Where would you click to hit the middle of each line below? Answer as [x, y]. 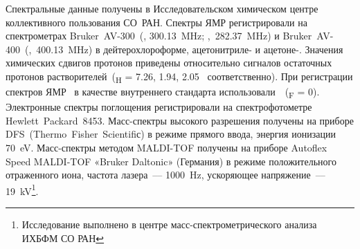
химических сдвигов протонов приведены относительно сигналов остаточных [169, 63]
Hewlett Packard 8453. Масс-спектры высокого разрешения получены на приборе [180, 120]
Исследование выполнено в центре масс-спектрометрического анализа [169, 224]
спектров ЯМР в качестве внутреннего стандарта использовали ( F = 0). [163, 92]
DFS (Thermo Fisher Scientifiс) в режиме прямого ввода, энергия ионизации [171, 134]
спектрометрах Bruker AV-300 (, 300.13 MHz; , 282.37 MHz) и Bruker [159, 36]
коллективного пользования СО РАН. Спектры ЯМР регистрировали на [156, 22]
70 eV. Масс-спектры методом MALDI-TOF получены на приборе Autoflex [166, 147]
